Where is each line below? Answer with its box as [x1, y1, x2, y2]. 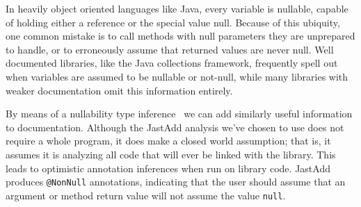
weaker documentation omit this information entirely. [6, 83, 233, 97]
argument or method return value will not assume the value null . [6, 188, 286, 202]
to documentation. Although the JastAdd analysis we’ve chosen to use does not [6, 119, 344, 134]
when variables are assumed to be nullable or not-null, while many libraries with [6, 69, 348, 83]
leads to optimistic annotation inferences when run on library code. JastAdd [6, 160, 330, 175]
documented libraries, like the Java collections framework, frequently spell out [6, 56, 338, 70]
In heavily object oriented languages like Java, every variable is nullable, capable [6, 1, 348, 15]
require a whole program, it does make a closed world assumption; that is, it [6, 133, 331, 148]
